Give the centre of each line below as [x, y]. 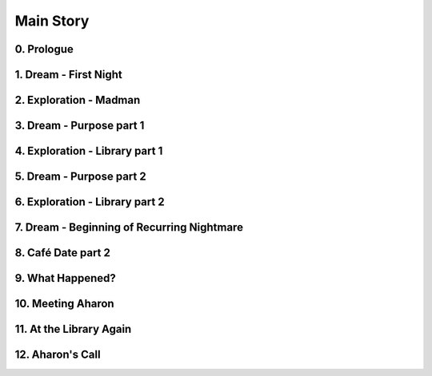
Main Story [52, 21]
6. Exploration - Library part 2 [90, 202]
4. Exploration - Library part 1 [89, 151]
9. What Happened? [65, 278]
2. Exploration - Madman [78, 100]
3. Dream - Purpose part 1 [80, 126]
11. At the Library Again [73, 329]
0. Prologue [44, 49]
